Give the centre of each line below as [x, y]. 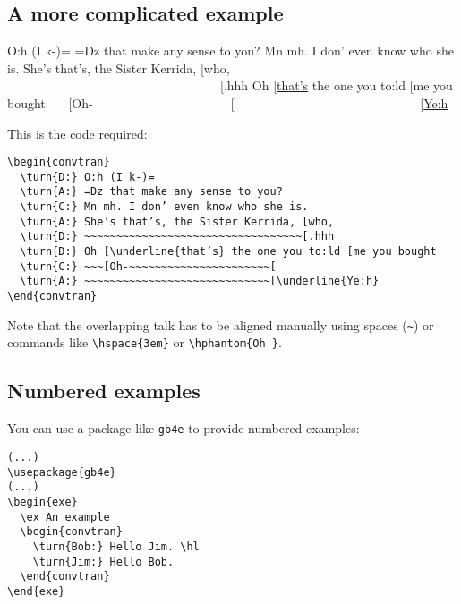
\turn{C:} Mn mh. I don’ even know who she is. [164, 207]
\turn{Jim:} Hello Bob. [103, 561]
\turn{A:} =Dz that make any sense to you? [151, 192]
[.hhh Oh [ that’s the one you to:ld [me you [336, 85]
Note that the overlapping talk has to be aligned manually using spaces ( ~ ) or [221, 324]
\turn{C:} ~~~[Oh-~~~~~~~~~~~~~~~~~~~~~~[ [148, 266]
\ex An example [65, 517]
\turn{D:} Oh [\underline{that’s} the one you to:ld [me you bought [228, 252]
